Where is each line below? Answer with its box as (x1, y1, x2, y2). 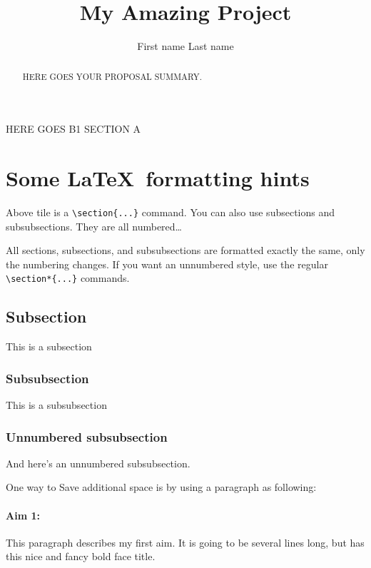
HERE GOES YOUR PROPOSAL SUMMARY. (22, 70, 202, 82)
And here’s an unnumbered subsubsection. (6, 455, 190, 470)
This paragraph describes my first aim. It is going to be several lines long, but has (6, 534, 365, 549)
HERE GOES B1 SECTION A (6, 121, 141, 136)
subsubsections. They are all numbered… (6, 218, 182, 233)
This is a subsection (6, 339, 92, 354)
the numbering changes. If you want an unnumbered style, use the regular (6, 256, 328, 271)
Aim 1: (6, 507, 40, 522)
